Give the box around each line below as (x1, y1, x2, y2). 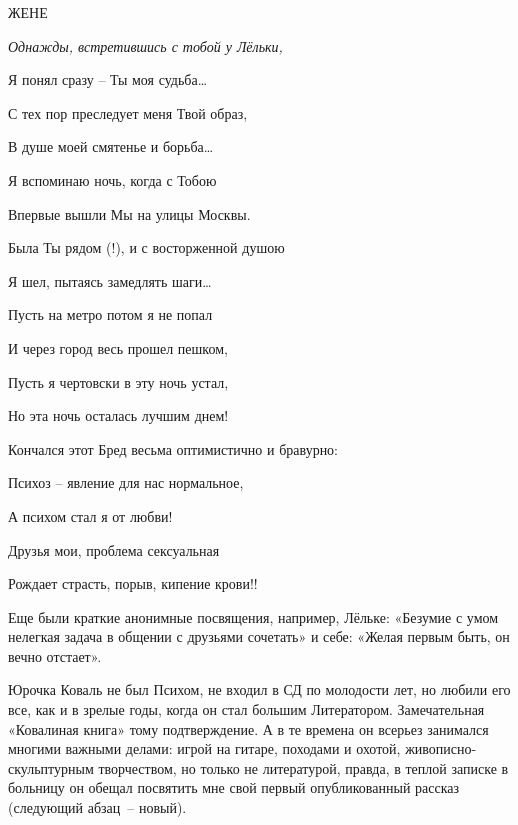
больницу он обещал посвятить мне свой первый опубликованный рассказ (8, 777, 460, 798)
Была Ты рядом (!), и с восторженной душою (8, 237, 285, 258)
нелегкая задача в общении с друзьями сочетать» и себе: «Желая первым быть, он (8, 626, 510, 647)
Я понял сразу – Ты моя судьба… (8, 69, 208, 90)
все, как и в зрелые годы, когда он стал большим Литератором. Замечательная (8, 699, 485, 720)
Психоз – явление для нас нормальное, (8, 472, 244, 493)
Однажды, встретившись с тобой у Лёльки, (8, 35, 283, 56)
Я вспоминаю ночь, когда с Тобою (8, 169, 217, 190)
